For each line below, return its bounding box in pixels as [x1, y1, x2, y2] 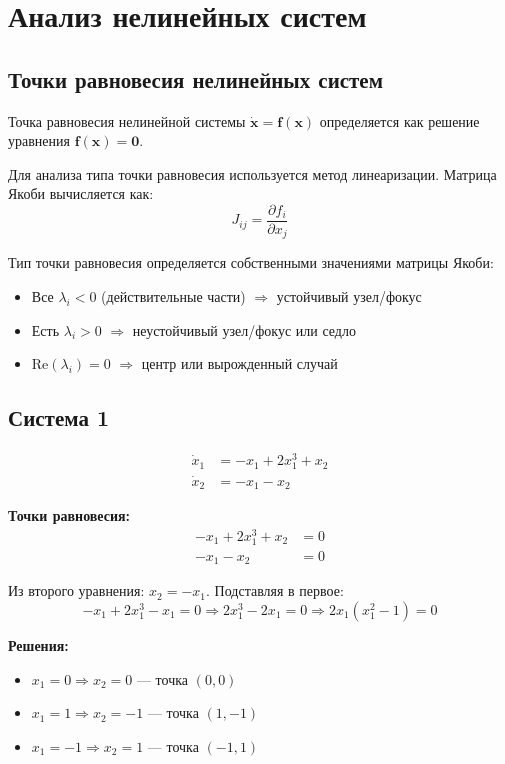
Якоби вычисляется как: [8, 183, 154, 204]
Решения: [8, 634, 69, 655]
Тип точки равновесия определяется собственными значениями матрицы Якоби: [8, 252, 494, 273]
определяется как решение [319, 110, 480, 131]
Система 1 [8, 402, 110, 433]
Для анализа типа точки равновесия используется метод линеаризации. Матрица [8, 163, 497, 184]
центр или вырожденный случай [141, 353, 338, 374]
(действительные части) [101, 286, 246, 307]
